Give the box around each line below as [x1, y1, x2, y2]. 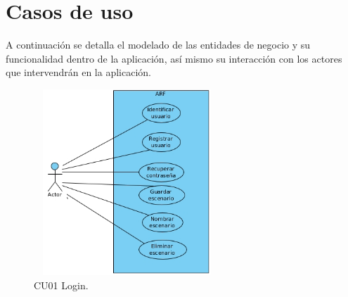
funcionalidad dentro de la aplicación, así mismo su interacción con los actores [6, 51, 342, 65]
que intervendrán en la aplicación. [6, 65, 151, 80]
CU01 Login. [34, 278, 89, 293]
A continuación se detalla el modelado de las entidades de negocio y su [6, 37, 311, 52]
